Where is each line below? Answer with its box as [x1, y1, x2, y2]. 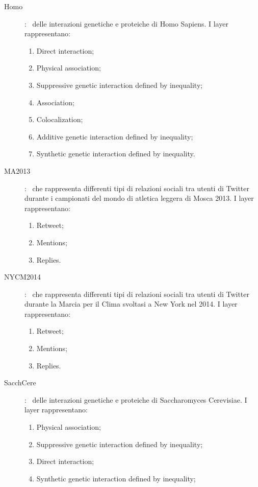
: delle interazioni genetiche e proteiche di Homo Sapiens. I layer [24, 18, 228, 29]
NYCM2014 [4, 271, 41, 282]
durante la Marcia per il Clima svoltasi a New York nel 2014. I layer [24, 298, 238, 309]
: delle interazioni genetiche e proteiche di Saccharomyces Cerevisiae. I [24, 394, 247, 405]
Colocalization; [36, 114, 83, 125]
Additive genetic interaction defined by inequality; [36, 131, 193, 142]
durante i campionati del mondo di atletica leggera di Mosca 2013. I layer [24, 193, 254, 203]
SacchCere [4, 377, 36, 388]
